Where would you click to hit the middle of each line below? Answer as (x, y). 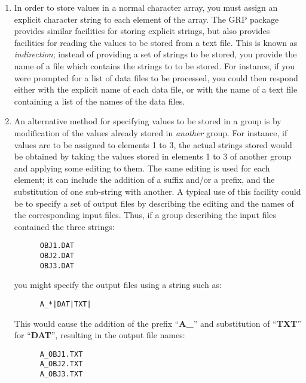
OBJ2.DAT (57, 255)
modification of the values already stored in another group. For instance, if (151, 132)
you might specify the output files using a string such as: (118, 285)
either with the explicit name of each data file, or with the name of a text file (156, 89)
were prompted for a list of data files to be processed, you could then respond (156, 77)
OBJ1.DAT (57, 246)
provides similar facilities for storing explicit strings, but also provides (142, 31)
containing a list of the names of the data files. (100, 101)
